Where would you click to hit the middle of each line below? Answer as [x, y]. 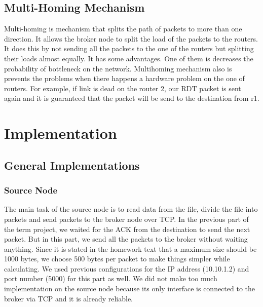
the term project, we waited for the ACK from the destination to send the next [127, 229]
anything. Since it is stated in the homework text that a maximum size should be [130, 248]
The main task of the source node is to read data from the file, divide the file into [131, 209]
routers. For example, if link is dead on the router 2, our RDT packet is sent [123, 88]
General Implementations [72, 165]
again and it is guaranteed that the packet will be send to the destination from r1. [132, 98]
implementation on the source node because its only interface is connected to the [130, 289]
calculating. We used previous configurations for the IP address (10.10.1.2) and [127, 268]
